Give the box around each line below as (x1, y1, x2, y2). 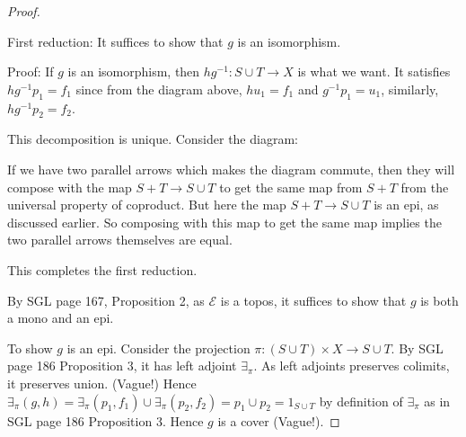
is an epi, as (374, 195, 439, 214)
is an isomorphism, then (67, 62, 200, 81)
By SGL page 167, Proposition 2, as (7, 290, 205, 309)
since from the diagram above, (75, 79, 242, 98)
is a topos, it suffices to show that (220, 290, 407, 309)
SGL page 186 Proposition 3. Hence (7, 411, 204, 430)
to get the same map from (219, 177, 363, 196)
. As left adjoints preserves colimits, (253, 356, 450, 375)
